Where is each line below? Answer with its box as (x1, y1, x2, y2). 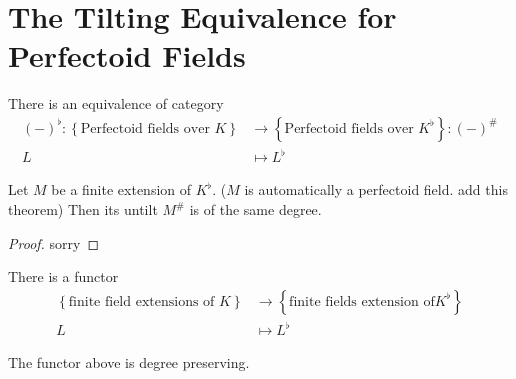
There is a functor (8, 266, 119, 287)
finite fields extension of (289, 294, 435, 309)
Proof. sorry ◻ (8, 232, 100, 253)
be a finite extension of (51, 179, 192, 200)
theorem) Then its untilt (8, 199, 158, 220)
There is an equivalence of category (8, 93, 224, 114)
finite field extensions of (68, 294, 215, 309)
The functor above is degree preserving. (8, 352, 250, 373)
